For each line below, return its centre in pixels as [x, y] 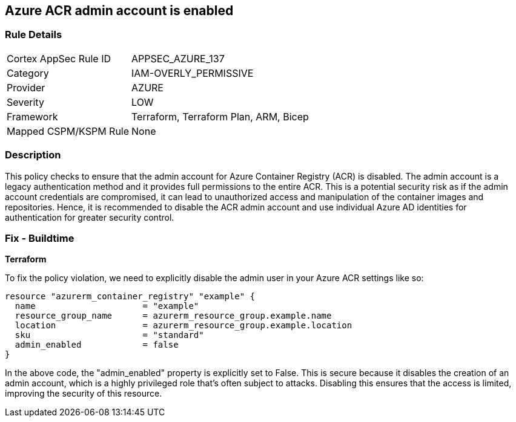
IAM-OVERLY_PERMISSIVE [193, 73]
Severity [25, 102]
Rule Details [34, 35]
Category [28, 73]
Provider [26, 87]
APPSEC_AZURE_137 [178, 58]
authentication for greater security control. [90, 217]
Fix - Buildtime [40, 238]
